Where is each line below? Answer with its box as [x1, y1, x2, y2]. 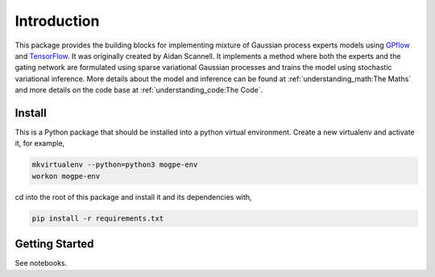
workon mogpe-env [31, 172, 101, 180]
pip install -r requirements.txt [31, 213, 164, 223]
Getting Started [14, 238, 94, 251]
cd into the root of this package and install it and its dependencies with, [14, 192, 253, 201]
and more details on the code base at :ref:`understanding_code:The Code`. [14, 85, 263, 95]
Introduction [14, 12, 100, 30]
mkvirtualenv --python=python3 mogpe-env [31, 160, 198, 169]
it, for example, [14, 138, 65, 148]
